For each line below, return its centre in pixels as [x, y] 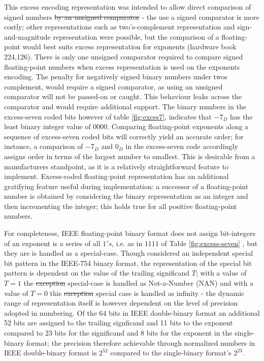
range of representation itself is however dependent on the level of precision [121, 303]
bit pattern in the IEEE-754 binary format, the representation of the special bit [128, 263]
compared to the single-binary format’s [171, 353]
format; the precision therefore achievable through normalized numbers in [141, 342]
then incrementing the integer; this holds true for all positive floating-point [121, 206]
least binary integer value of [47, 126]
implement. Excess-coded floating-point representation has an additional [117, 176]
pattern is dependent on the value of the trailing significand [97, 273]
